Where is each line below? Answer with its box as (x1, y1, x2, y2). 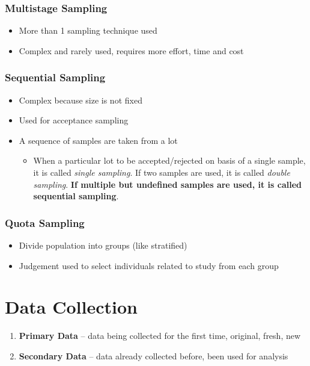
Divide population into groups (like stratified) (19, 239, 187, 251)
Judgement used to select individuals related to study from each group (19, 259, 279, 271)
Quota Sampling (5, 215, 85, 230)
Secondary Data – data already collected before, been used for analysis (19, 349, 288, 362)
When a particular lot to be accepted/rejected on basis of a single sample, (33, 154, 306, 167)
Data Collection (5, 294, 138, 319)
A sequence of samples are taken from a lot (19, 134, 178, 146)
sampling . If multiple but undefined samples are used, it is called (33, 178, 302, 190)
